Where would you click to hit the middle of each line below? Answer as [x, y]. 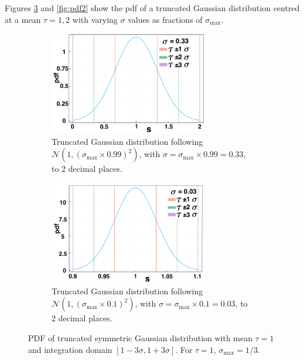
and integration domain [70, 349]
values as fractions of [165, 19]
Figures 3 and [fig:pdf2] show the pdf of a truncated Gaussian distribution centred [152, 8]
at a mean [23, 19]
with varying [95, 19]
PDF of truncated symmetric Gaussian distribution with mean [141, 337]
